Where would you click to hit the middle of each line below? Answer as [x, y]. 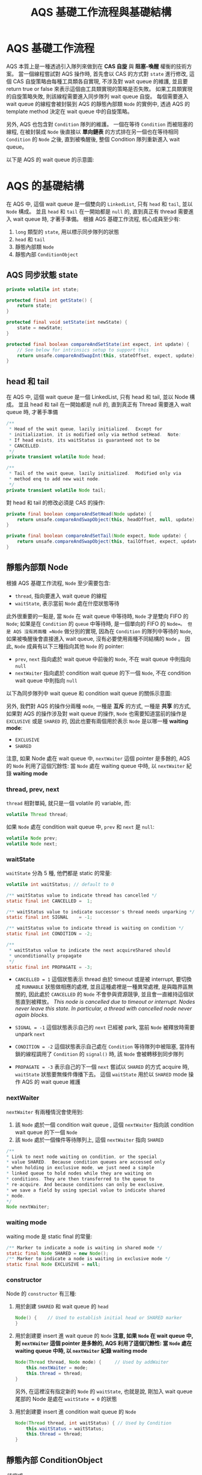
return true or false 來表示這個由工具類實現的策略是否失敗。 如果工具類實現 [99, 88]
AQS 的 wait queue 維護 [51, 1082]
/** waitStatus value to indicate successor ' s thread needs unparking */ [101, 912]
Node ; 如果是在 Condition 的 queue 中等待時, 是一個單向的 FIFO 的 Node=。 [96, 623]
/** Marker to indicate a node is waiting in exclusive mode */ [88, 1259]
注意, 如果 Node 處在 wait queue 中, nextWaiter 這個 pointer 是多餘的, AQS [98, 758]
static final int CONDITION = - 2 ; [50, 934]
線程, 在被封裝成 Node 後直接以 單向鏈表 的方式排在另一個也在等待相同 [93, 131]
